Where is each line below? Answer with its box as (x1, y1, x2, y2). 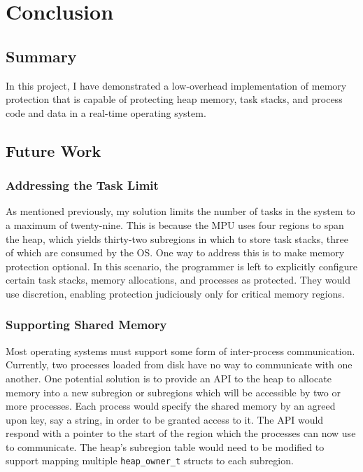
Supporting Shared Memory (6, 316, 167, 333)
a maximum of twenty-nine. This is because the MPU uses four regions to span (6, 217, 344, 232)
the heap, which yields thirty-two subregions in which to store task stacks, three (6, 231, 348, 246)
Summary (6, 45, 77, 67)
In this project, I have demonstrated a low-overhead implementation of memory (6, 78, 347, 92)
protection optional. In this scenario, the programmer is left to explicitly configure (6, 258, 357, 273)
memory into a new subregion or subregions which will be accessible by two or (6, 384, 341, 399)
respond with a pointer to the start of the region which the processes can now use (6, 426, 356, 440)
